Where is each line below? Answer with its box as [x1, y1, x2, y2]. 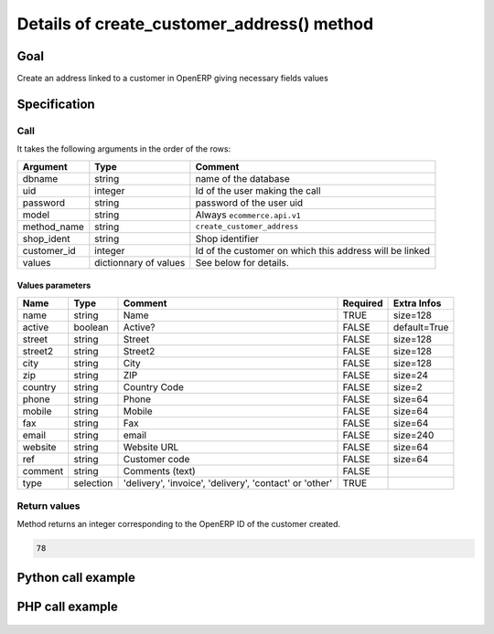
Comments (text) [123, 464, 196, 477]
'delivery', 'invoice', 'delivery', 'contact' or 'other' [123, 476, 333, 489]
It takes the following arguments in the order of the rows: [16, 143, 231, 154]
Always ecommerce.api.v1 [195, 208, 301, 221]
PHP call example [16, 598, 119, 614]
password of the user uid [195, 196, 304, 209]
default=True [392, 321, 449, 333]
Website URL [123, 440, 179, 453]
